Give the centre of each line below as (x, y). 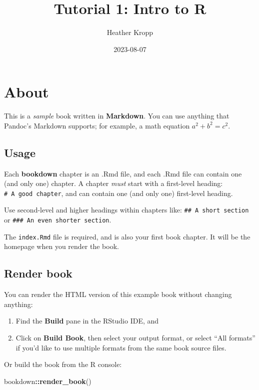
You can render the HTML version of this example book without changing (118, 294)
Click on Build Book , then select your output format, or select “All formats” (135, 338)
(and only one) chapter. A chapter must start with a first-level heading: (113, 183)
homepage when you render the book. (61, 246)
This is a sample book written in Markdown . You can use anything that (117, 116)
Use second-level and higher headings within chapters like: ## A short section (126, 210)
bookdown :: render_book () (48, 381)
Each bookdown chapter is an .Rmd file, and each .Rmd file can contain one (123, 173)
